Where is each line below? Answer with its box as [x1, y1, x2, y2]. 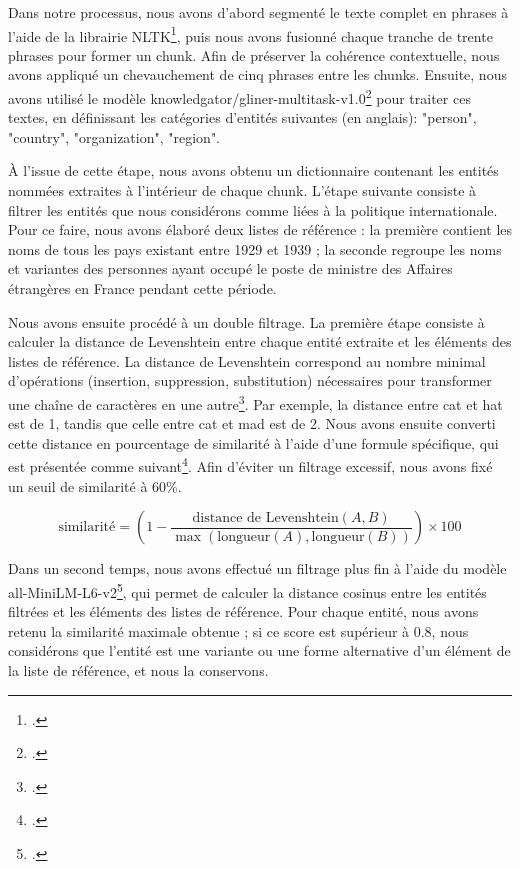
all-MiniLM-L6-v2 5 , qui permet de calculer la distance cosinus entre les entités [8, 578, 487, 602]
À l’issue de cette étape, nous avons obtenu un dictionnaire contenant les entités [8, 160, 499, 181]
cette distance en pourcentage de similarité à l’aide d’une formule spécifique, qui [8, 432, 499, 453]
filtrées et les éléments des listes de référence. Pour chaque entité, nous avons [8, 601, 479, 622]
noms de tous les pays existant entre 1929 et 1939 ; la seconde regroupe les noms [8, 238, 502, 259]
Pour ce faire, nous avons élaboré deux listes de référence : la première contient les [8, 219, 513, 240]
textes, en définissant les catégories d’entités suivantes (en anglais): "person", [8, 107, 477, 128]
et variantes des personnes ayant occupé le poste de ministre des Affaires [8, 258, 453, 279]
